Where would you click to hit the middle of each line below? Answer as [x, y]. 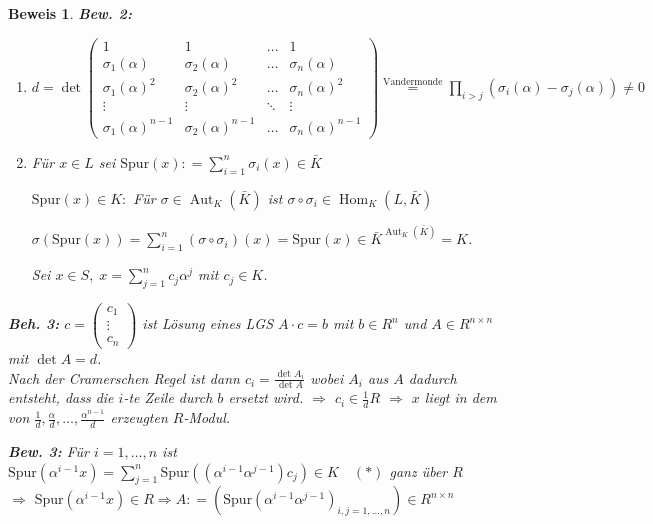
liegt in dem [460, 397]
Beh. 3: [34, 323]
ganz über [418, 470]
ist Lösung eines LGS [208, 323]
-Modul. [207, 417]
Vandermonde [413, 82]
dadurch [432, 377]
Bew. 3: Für [49, 451]
